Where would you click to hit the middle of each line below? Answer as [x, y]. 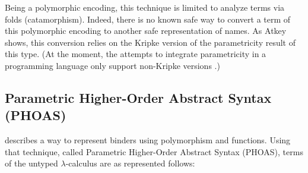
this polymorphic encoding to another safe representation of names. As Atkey [146, 31]
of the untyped [31, 163]
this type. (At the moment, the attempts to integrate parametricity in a [136, 54]
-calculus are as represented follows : [130, 163]
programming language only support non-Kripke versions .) [112, 65]
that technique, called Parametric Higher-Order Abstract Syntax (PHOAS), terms [154, 151]
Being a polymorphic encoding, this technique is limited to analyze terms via [145, 7]
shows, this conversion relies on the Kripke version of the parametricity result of [150, 42]
